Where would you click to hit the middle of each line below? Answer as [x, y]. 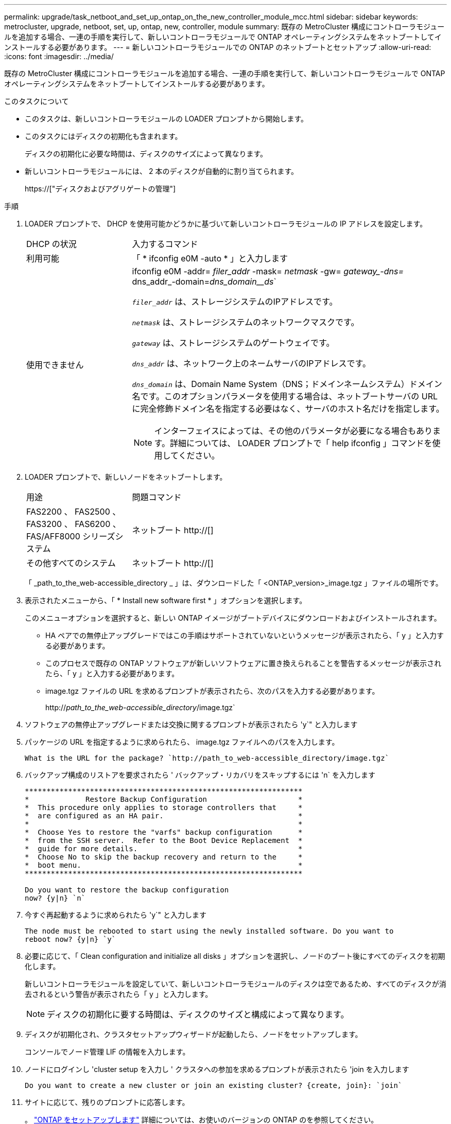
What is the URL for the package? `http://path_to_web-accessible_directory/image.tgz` [207, 758]
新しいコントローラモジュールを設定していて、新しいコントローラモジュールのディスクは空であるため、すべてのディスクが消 [236, 984]
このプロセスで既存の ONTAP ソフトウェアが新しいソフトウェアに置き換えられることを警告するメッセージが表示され [244, 663]
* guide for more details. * [164, 849]
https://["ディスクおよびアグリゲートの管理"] [100, 189]
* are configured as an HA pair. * [164, 816]
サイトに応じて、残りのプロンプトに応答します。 [107, 1102]
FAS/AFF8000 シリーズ [71, 536]
